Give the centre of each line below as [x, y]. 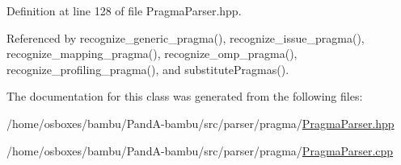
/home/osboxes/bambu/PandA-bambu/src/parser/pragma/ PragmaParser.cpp [200, 150]
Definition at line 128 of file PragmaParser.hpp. [124, 10]
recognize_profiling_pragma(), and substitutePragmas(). [148, 69]
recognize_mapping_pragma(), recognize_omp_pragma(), [152, 54]
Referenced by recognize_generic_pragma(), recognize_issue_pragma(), [186, 37]
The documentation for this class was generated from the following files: [185, 96]
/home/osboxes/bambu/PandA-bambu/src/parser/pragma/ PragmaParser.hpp [200, 123]
